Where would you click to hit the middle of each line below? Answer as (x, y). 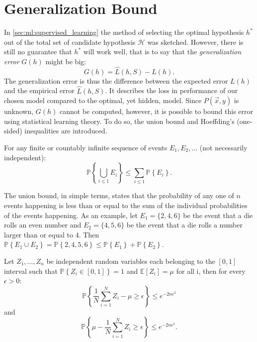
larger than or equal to (39, 234)
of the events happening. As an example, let (71, 215)
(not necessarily (223, 147)
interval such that (31, 271)
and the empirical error (39, 90)
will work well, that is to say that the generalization (162, 52)
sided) (13, 131)
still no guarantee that (38, 52)
